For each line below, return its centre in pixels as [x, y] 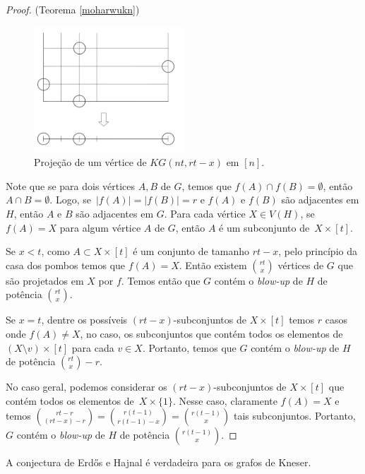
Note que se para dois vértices [71, 185]
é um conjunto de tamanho [191, 251]
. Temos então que [161, 280]
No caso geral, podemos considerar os [86, 387]
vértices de [301, 265]
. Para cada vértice [205, 214]
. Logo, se [70, 200]
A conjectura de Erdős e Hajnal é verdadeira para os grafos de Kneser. [158, 462]
